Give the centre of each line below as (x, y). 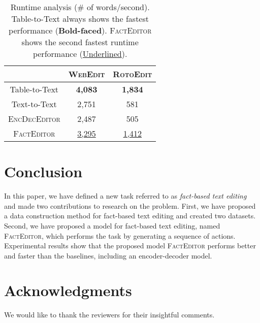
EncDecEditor (34, 119)
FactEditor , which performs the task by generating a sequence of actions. (120, 235)
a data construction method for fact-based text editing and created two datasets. (130, 216)
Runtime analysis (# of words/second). (80, 7)
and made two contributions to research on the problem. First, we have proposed (130, 205)
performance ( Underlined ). (80, 54)
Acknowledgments (68, 290)
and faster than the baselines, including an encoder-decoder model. (108, 255)
